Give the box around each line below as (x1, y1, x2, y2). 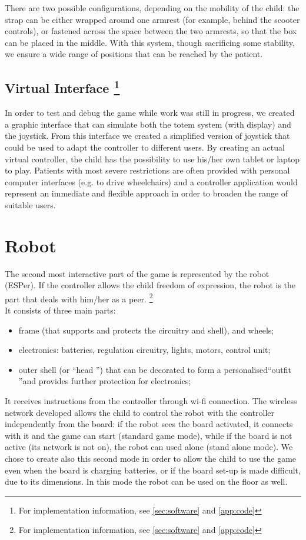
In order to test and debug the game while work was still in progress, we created (5, 106, 295, 119)
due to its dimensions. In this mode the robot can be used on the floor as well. (5, 475, 288, 488)
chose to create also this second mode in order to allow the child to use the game (5, 452, 297, 465)
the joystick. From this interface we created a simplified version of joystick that (5, 129, 290, 142)
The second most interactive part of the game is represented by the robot (5, 267, 270, 279)
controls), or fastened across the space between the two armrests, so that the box (5, 25, 297, 37)
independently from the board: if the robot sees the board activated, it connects (5, 418, 293, 430)
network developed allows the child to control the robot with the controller (5, 406, 274, 418)
